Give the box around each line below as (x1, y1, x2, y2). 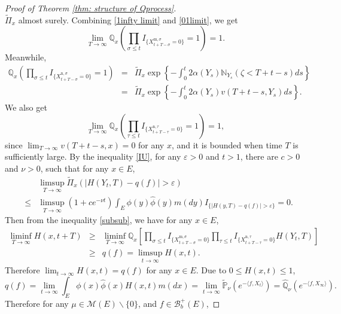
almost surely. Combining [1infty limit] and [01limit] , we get (18, 13, 238, 26)
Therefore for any (5, 297, 69, 309)
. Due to (196, 264, 227, 276)
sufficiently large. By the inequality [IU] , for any (5, 150, 181, 163)
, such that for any (40, 161, 109, 174)
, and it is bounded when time (171, 138, 282, 151)
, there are (240, 150, 278, 163)
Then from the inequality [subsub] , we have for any (5, 214, 193, 226)
